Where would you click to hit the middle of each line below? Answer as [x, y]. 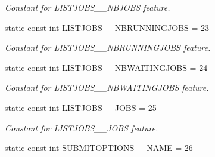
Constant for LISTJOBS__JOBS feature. [82, 127]
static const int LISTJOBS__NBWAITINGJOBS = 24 [106, 67]
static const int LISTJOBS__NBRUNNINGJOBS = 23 [107, 27]
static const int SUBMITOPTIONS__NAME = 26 [99, 148]
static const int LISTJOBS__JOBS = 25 [81, 107]
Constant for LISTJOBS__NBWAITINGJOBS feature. [107, 87]
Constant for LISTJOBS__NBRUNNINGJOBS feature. [108, 47]
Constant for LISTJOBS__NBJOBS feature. [88, 7]
